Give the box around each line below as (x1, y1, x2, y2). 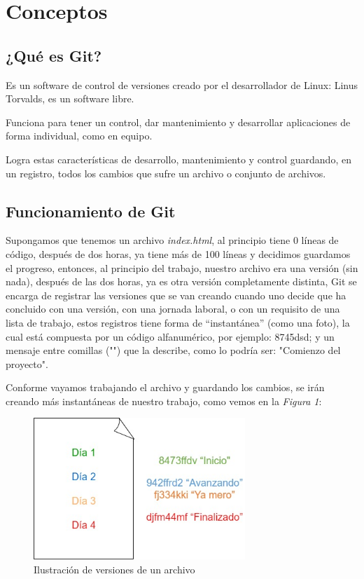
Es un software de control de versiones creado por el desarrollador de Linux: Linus (6, 77, 358, 92)
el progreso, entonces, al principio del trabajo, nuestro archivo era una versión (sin (6, 260, 358, 275)
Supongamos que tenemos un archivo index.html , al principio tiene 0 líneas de (6, 233, 339, 247)
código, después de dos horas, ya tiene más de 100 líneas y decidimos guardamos (6, 246, 351, 261)
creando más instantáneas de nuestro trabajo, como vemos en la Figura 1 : (6, 393, 322, 408)
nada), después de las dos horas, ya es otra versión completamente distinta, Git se (6, 274, 357, 289)
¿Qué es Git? (6, 44, 102, 66)
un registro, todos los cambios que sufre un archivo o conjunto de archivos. (6, 165, 326, 180)
